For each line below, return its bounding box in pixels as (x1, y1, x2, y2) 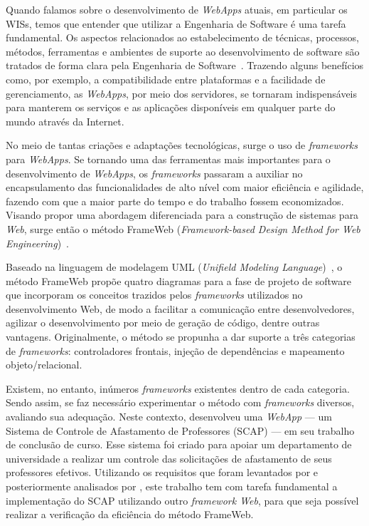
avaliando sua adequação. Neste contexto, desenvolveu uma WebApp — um (6, 409, 332, 424)
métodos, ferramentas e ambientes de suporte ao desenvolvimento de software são (6, 43, 360, 58)
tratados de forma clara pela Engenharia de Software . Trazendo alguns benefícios (6, 58, 364, 73)
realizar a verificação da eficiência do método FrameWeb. (6, 507, 254, 522)
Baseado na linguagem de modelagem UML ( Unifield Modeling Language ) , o (6, 259, 343, 274)
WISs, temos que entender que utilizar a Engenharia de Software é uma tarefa (6, 16, 346, 31)
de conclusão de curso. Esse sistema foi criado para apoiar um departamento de (6, 437, 352, 452)
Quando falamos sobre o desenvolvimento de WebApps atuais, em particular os (6, 2, 348, 16)
